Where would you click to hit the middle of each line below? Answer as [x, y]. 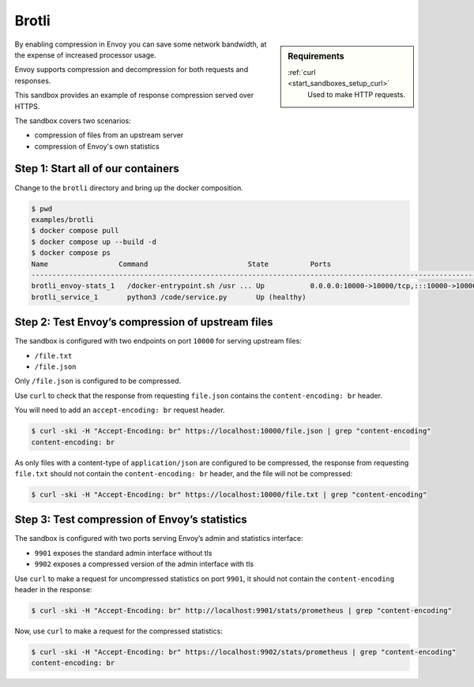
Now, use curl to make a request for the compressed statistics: [118, 631]
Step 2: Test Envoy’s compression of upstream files [144, 323]
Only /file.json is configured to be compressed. [98, 381]
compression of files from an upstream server [109, 135]
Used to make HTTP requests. [357, 94]
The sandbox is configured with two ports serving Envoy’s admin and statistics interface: [159, 539]
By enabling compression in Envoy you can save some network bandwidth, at [141, 44]
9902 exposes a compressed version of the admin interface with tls [144, 564]
